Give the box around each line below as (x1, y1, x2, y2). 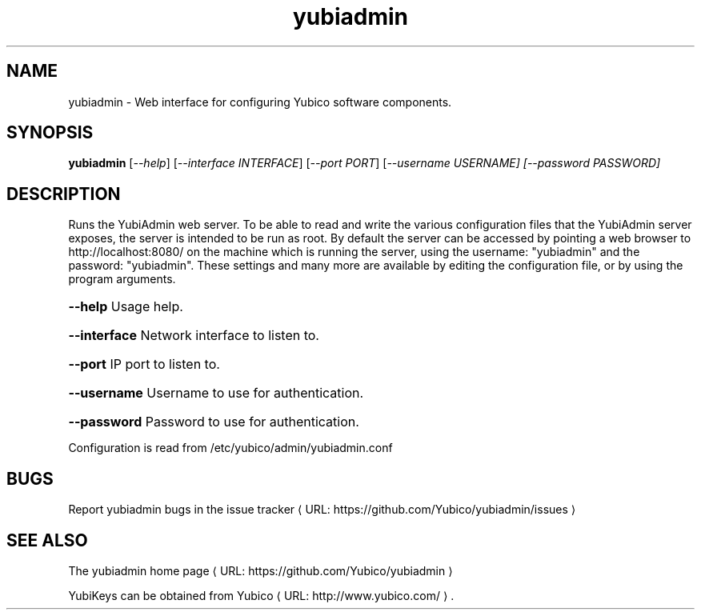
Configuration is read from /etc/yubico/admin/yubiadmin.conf (68, 441, 393, 455)
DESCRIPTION (6, 183, 121, 204)
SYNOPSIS (6, 122, 94, 143)
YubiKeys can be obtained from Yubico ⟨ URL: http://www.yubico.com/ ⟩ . (68, 588, 455, 602)
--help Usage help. (68, 298, 183, 315)
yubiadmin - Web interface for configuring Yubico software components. (68, 94, 452, 109)
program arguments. (68, 272, 176, 286)
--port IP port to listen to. (68, 356, 220, 373)
